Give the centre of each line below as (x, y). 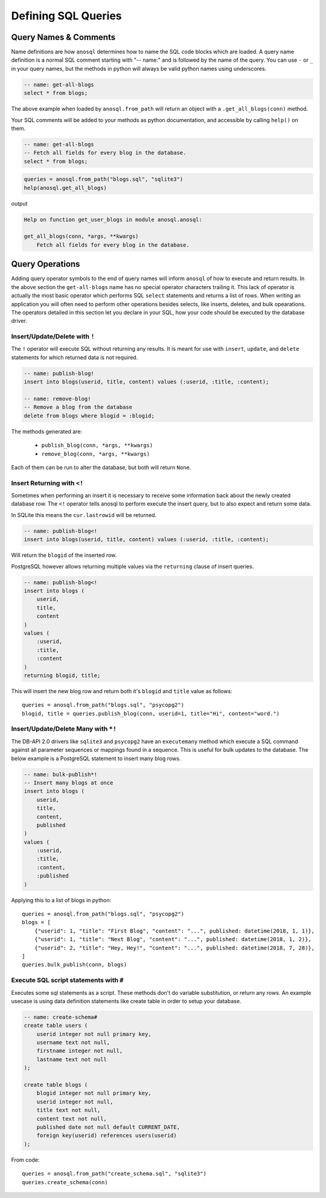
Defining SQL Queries (66, 16)
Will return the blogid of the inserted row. (64, 555)
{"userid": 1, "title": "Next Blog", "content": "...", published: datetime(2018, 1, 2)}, (173, 939)
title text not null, (69, 1110)
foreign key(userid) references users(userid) (107, 1136)
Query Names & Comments (63, 37)
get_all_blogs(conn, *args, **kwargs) (81, 236)
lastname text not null (72, 1059)
